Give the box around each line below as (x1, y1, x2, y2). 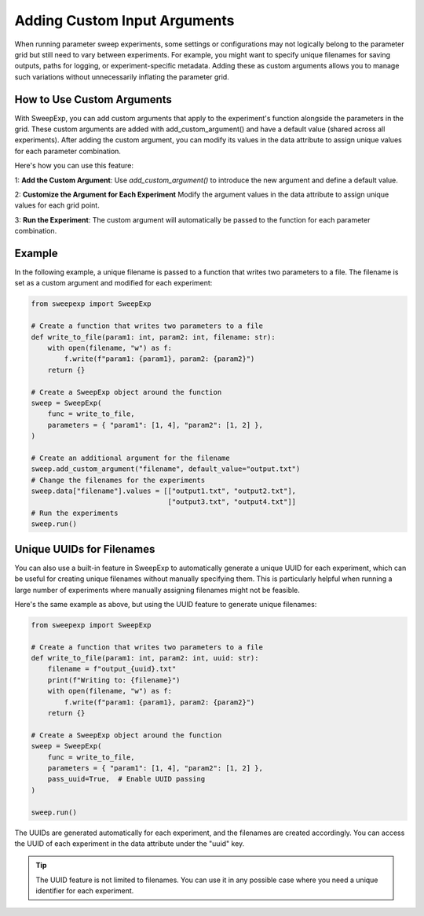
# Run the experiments (31, 508, 119, 517)
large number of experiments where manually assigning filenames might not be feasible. (14, 585, 300, 594)
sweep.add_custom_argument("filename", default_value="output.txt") (31, 465, 301, 473)
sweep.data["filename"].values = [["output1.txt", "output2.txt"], (31, 487, 297, 495)
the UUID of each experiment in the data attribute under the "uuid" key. (14, 838, 245, 848)
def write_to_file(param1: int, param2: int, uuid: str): (31, 653, 259, 663)
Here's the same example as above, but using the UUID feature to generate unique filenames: (14, 599, 317, 609)
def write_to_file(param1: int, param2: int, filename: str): (31, 333, 276, 341)
